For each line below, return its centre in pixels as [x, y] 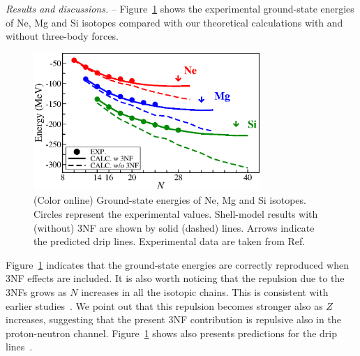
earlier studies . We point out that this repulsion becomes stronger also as [164, 305]
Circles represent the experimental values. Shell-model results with [176, 214]
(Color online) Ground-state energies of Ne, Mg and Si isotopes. [170, 200]
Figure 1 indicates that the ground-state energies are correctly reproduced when [177, 264]
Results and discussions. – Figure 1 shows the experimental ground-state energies [180, 8]
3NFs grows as [36, 292]
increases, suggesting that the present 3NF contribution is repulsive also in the [173, 319]
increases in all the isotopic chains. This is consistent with [205, 292]
